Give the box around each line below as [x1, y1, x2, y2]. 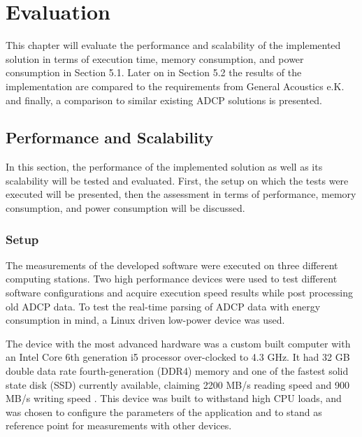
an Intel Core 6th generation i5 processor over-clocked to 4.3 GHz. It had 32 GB [6, 350, 350, 364]
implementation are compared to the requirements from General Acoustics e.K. [6, 78, 345, 93]
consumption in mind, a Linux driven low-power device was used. [6, 313, 285, 327]
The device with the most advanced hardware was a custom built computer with [6, 336, 351, 350]
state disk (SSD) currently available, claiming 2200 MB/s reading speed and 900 [6, 377, 349, 392]
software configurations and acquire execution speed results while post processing [6, 285, 354, 300]
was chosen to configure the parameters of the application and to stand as [6, 404, 322, 419]
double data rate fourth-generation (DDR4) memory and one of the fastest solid [6, 364, 349, 378]
